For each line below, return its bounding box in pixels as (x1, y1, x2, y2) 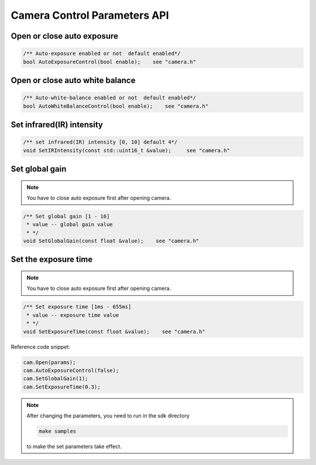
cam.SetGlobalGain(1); (23, 375, 88, 382)
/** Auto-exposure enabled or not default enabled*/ (23, 50, 181, 57)
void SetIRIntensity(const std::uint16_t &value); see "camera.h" (23, 147, 231, 153)
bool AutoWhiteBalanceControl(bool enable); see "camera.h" (23, 102, 209, 110)
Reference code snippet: (11, 343, 70, 350)
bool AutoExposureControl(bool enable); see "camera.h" (23, 59, 196, 65)
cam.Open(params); (23, 359, 76, 365)
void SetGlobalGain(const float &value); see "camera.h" (23, 238, 200, 244)
